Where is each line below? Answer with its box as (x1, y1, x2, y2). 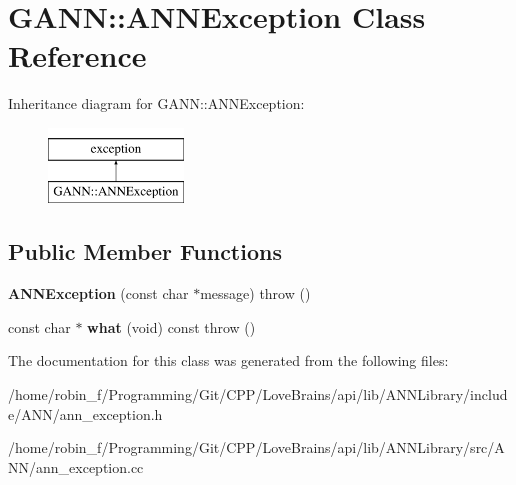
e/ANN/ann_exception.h (8, 403, 163, 424)
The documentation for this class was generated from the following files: (8, 350, 449, 371)
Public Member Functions (8, 236, 282, 267)
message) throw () (200, 283, 311, 304)
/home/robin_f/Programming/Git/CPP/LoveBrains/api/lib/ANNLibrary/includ (8, 384, 508, 405)
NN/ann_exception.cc (8, 456, 144, 477)
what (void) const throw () (87, 316, 256, 337)
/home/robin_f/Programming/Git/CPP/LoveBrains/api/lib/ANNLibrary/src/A (8, 437, 505, 458)
